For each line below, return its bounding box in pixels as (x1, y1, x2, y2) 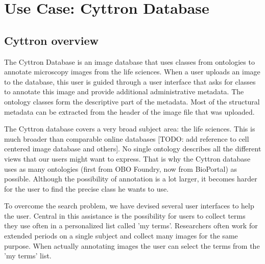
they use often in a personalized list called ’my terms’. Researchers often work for (4, 220, 258, 231)
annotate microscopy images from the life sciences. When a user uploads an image (4, 66, 260, 77)
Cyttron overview (4, 32, 99, 48)
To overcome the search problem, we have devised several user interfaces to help (4, 200, 254, 211)
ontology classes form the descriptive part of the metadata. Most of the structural (4, 96, 260, 107)
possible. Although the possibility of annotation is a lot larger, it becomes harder (4, 173, 257, 184)
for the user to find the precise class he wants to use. (4, 183, 169, 194)
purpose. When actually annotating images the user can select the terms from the (4, 240, 260, 251)
